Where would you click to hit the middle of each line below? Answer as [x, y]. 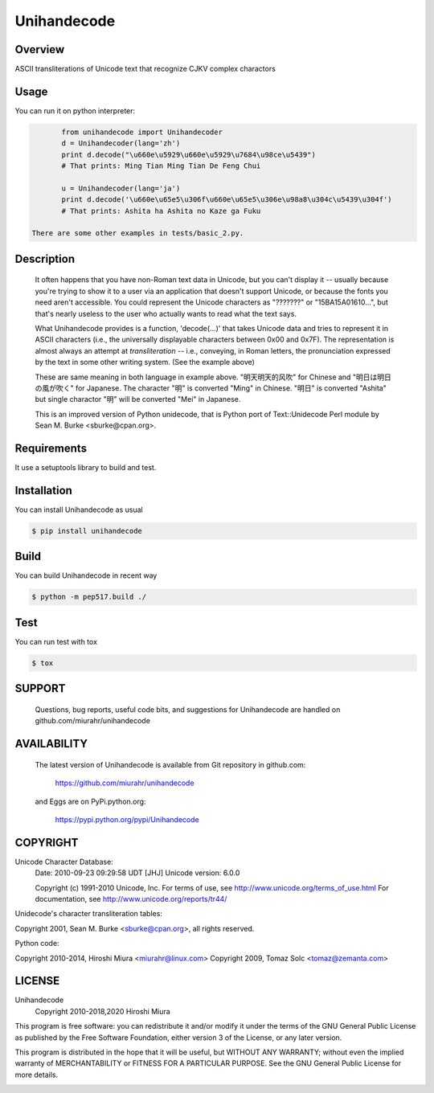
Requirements [51, 448]
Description [45, 258]
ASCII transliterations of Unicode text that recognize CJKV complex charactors [145, 69]
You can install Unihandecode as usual [79, 510]
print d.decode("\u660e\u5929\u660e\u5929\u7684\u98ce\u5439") [189, 154]
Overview [40, 49]
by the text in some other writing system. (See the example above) [145, 362]
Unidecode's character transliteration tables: [88, 914]
